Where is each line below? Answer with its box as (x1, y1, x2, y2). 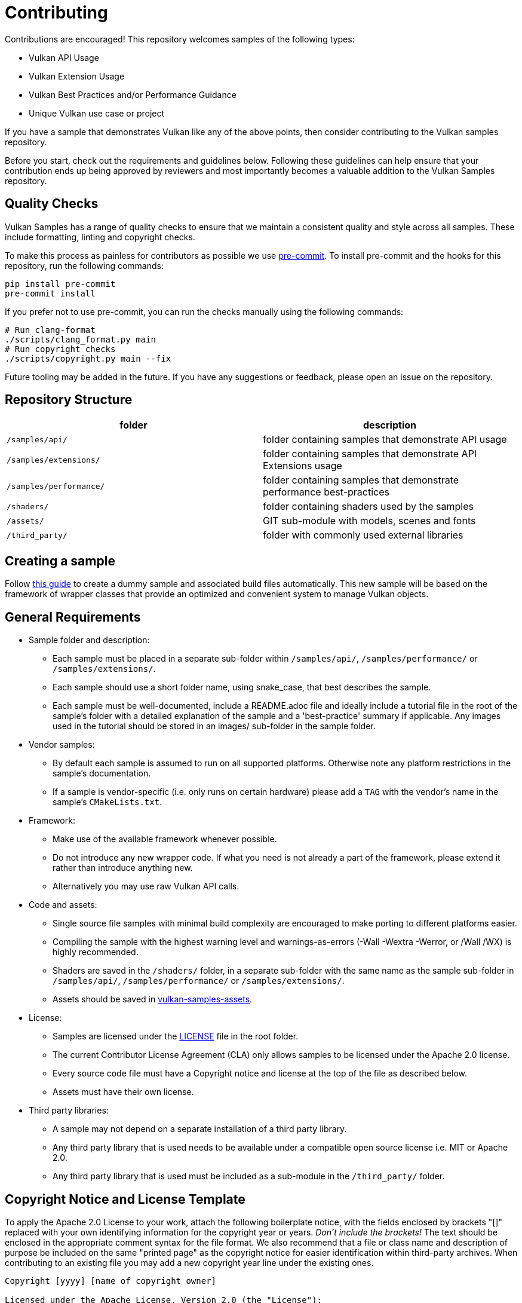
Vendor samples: (29, 739, 95, 750)
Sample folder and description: (29, 635, 150, 646)
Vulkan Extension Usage (29, 71, 125, 81)
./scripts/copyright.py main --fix (5, 353, 171, 363)
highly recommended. (53, 947, 139, 958)
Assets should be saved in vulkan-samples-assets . (53, 994, 253, 1005)
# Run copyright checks (5, 344, 116, 354)
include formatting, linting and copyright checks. (5, 231, 195, 242)
